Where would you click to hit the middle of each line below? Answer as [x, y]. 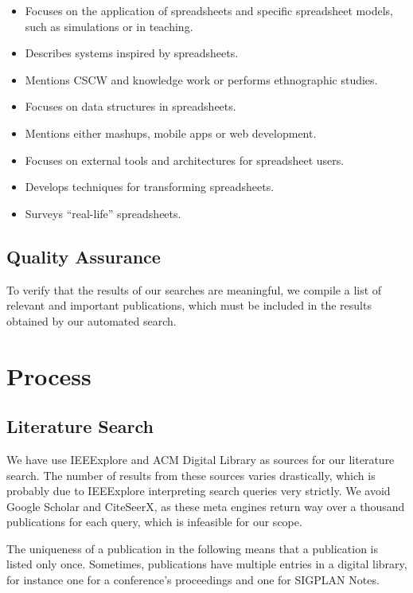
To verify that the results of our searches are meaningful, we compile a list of [194, 289]
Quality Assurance [84, 256]
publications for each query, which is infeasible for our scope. [154, 522]
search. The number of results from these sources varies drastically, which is [191, 475]
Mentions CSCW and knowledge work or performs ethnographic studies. [201, 79]
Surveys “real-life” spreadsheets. [103, 213]
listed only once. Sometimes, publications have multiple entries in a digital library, [207, 564]
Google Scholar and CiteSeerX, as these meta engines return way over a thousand [206, 506]
